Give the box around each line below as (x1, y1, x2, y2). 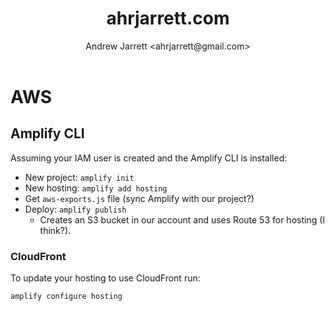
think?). (39, 224, 72, 236)
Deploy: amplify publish (24, 203, 127, 215)
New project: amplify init (24, 171, 135, 183)
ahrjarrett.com (106, 7, 230, 30)
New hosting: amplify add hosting (24, 182, 168, 194)
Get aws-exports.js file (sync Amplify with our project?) (24, 192, 255, 204)
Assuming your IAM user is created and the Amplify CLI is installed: (10, 152, 288, 164)
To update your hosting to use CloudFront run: (10, 272, 201, 284)
